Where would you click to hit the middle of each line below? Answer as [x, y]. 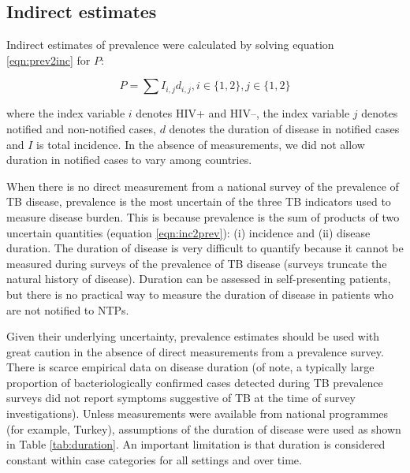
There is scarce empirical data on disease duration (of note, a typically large [190, 367]
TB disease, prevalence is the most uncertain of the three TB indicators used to [199, 201]
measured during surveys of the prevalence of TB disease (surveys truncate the [197, 263]
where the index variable [66, 113]
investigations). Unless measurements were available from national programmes [198, 413]
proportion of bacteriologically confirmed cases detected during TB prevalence [195, 382]
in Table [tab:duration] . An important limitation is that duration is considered [196, 444]
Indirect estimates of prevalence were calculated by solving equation [170, 45]
